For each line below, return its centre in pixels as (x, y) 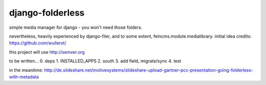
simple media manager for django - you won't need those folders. (76, 27)
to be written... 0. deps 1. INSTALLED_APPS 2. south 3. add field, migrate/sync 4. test (95, 61)
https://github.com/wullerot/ (38, 43)
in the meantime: (26, 70)
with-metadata (24, 77)
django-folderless (47, 13)
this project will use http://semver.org (47, 52)
